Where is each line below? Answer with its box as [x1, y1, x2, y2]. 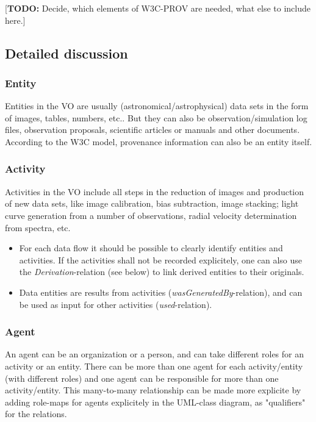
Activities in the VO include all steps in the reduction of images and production [5, 185, 304, 198]
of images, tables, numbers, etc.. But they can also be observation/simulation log [5, 111, 307, 124]
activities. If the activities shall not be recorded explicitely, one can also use [19, 253, 303, 266]
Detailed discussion [5, 43, 128, 62]
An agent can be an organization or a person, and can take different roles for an [5, 348, 304, 360]
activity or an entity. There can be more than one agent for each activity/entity [5, 359, 303, 372]
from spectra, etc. [5, 221, 71, 234]
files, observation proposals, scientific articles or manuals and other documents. [5, 123, 300, 136]
